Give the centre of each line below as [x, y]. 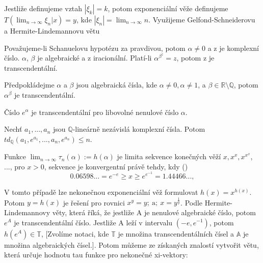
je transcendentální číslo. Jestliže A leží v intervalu [93, 222]
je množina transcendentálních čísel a [176, 233]
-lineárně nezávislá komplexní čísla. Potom [139, 129]
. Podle [192, 202]
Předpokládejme [29, 85]
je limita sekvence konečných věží [169, 156]
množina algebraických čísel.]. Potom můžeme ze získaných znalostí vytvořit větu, [131, 244]
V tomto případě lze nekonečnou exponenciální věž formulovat [101, 192]
